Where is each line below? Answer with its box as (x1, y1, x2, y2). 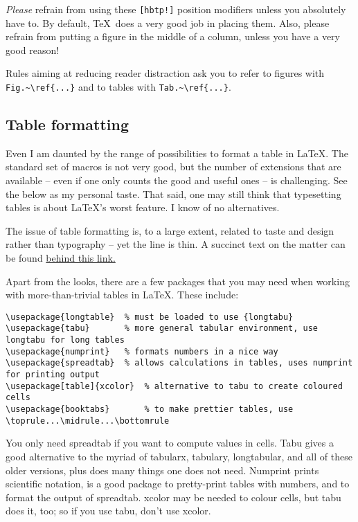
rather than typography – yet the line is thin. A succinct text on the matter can (6, 237, 346, 251)
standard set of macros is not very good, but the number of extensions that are (6, 159, 341, 174)
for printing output (6, 370, 100, 380)
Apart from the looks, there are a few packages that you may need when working (6, 273, 350, 288)
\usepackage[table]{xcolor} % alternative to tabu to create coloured (6, 381, 343, 391)
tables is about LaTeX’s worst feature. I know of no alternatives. (6, 200, 280, 215)
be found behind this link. (6, 251, 116, 265)
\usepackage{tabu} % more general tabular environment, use (6, 323, 319, 334)
